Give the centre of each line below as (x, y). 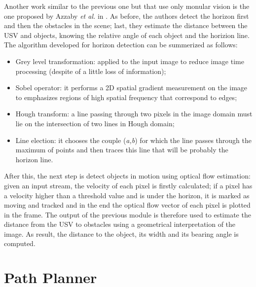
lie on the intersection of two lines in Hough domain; (95, 123)
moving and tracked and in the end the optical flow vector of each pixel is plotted (127, 205)
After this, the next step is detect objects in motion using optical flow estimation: (127, 176)
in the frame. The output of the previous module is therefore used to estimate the (128, 214)
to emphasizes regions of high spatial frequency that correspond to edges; (126, 97)
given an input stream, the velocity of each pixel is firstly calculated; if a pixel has (128, 185)
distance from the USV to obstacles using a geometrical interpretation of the (120, 224)
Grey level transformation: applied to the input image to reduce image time (130, 61)
